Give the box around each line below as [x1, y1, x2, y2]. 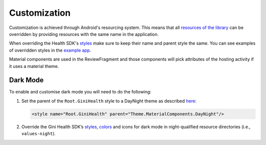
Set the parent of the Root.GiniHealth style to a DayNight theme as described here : [21, 98, 197, 104]
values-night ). [21, 131, 56, 137]
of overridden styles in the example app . [9, 47, 91, 53]
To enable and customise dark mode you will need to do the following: [9, 89, 152, 95]
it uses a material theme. [9, 63, 59, 69]
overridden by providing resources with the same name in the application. [9, 31, 159, 37]
